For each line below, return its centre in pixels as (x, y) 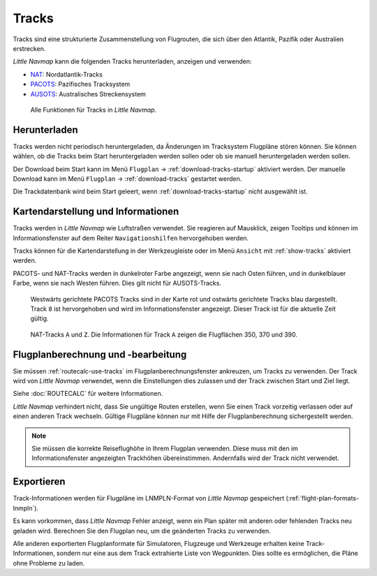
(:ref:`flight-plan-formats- (323, 499)
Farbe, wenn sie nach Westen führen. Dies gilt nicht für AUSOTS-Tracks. (117, 283)
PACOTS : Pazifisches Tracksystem (80, 84)
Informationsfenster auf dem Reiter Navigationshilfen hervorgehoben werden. (131, 238)
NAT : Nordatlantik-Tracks (66, 74)
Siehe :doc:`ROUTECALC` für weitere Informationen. (88, 394)
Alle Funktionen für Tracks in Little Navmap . (94, 110)
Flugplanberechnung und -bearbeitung (100, 354)
